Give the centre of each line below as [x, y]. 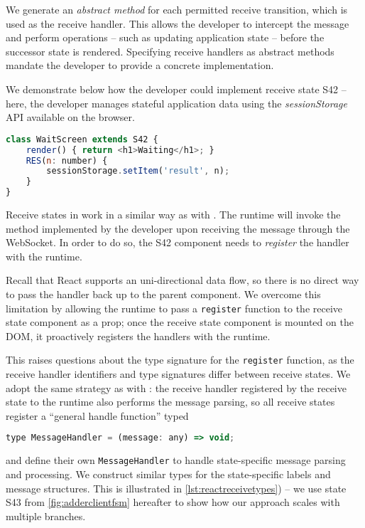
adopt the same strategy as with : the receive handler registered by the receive [176, 387]
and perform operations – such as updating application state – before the [165, 37]
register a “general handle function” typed [97, 415]
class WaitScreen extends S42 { [82, 139]
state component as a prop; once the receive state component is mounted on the [180, 322]
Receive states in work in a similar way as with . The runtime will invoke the [173, 214]
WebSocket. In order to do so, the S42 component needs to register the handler [178, 242]
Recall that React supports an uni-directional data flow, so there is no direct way [182, 280]
